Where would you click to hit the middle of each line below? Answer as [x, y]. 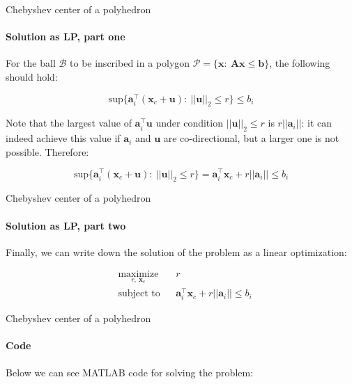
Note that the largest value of [69, 123]
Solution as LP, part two [66, 225]
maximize [138, 274]
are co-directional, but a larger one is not [251, 138]
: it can [317, 123]
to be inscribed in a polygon [130, 63]
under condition [189, 123]
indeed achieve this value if [63, 138]
